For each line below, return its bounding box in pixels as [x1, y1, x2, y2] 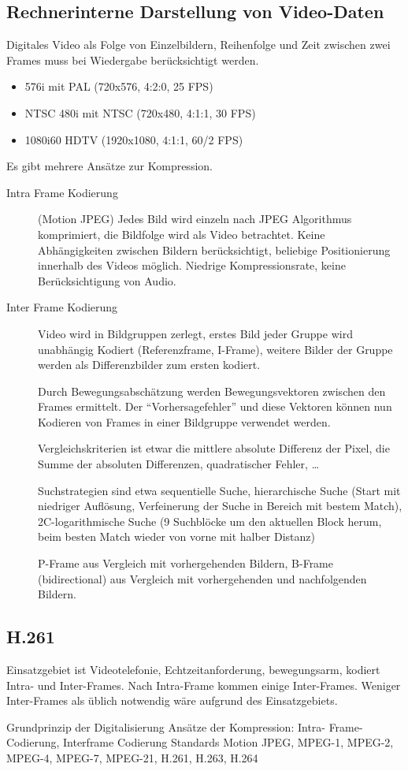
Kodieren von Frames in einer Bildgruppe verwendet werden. [38, 413, 331, 430]
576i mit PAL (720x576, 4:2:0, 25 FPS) [24, 78, 213, 95]
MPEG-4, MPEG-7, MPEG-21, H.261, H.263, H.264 [6, 750, 258, 765]
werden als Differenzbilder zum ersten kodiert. [38, 356, 261, 373]
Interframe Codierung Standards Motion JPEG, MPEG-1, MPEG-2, [63, 734, 394, 751]
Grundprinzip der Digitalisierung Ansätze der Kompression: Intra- [6, 718, 325, 735]
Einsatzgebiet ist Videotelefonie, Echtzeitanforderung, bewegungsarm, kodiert [6, 661, 380, 678]
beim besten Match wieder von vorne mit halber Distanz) [38, 528, 316, 545]
